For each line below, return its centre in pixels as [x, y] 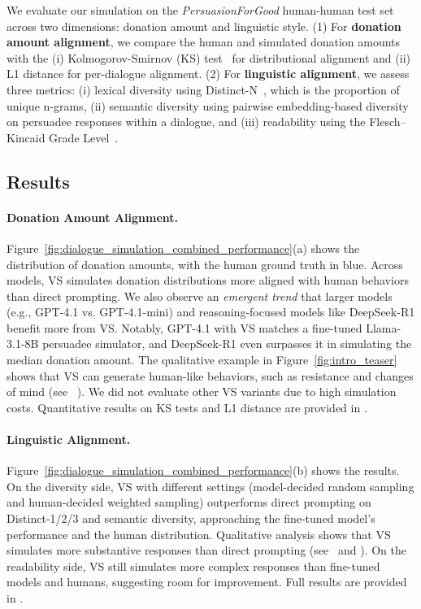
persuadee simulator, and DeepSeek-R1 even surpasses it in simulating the [227, 344]
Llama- [384, 327]
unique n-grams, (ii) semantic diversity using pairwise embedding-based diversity [208, 105]
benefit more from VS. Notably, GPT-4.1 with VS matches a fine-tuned [184, 327]
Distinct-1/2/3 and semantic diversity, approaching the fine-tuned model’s [191, 518]
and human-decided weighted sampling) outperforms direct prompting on [189, 502]
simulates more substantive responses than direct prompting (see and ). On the [206, 550]
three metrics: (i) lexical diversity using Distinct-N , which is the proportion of [203, 89]
